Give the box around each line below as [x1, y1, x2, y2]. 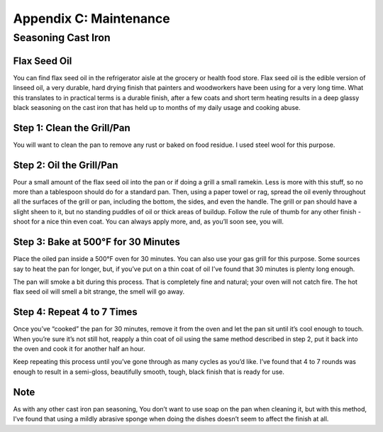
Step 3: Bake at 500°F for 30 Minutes [13, 236, 181, 248]
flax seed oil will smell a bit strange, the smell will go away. [13, 287, 185, 296]
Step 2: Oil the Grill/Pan [13, 159, 118, 171]
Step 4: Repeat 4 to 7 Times [13, 306, 138, 319]
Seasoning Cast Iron [13, 31, 111, 44]
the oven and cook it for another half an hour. [13, 345, 145, 353]
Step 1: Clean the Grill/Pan [13, 121, 131, 134]
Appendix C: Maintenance [13, 11, 170, 26]
